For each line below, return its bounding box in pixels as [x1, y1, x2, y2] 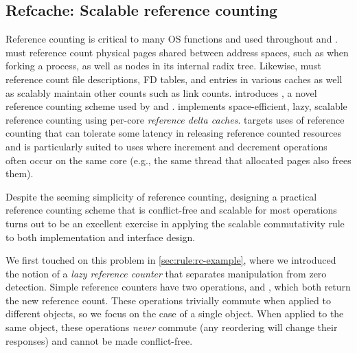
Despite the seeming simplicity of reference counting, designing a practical [5, 189, 317, 203]
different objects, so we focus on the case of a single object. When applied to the [5, 306, 344, 321]
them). [5, 166, 34, 181]
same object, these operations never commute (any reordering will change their [5, 320, 338, 334]
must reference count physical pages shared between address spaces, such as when [5, 45, 349, 59]
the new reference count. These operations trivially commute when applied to [5, 293, 331, 307]
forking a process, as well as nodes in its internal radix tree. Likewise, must [5, 58, 321, 73]
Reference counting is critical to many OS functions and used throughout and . [5, 32, 338, 46]
